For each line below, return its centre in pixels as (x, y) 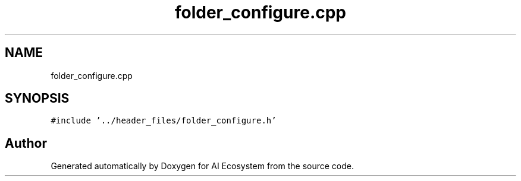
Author (26, 143)
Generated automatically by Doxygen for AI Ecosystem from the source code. (203, 166)
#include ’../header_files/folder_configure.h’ (164, 121)
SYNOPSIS (37, 99)
